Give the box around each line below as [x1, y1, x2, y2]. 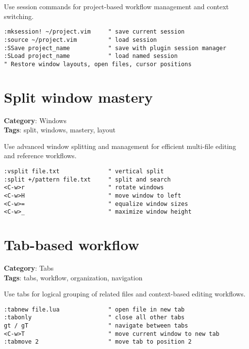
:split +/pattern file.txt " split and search [4, 176, 171, 183]
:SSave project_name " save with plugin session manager [4, 44, 227, 52]
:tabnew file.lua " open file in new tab [4, 306, 185, 313]
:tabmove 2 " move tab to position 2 [4, 338, 192, 346]
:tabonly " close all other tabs [4, 314, 185, 321]
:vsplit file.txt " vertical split [4, 167, 164, 175]
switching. [4, 11, 34, 21]
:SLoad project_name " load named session [4, 53, 178, 60]
